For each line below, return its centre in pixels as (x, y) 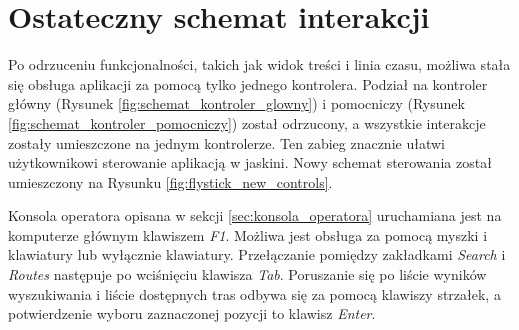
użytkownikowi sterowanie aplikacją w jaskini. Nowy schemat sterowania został (250, 162)
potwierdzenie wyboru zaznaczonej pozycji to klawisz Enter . (192, 313)
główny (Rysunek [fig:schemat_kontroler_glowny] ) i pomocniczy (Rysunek (236, 103)
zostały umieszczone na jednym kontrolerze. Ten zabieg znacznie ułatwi (226, 142)
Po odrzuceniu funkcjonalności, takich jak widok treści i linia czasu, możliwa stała (259, 64)
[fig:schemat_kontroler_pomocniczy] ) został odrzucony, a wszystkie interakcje (247, 122)
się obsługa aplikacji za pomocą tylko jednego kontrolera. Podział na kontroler (248, 83)
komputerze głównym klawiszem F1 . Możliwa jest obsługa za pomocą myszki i (248, 234)
